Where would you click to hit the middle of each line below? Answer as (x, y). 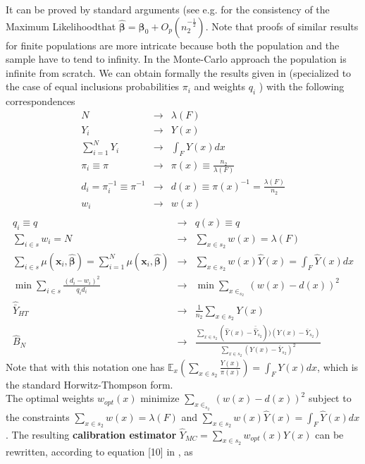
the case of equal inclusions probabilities (93, 86)
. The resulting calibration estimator (91, 434)
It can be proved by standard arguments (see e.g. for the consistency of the (168, 9)
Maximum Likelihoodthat (61, 26)
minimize (160, 398)
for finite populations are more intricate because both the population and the (173, 45)
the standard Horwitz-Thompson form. (89, 384)
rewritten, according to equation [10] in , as (99, 451)
